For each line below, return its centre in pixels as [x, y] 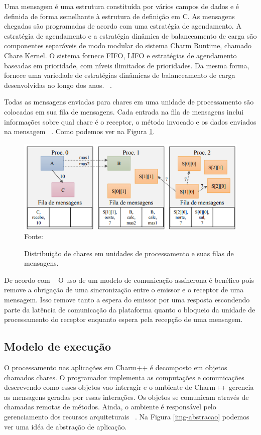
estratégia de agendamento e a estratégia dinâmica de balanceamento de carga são [130, 35]
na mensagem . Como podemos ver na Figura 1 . [80, 131]
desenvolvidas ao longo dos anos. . [58, 85]
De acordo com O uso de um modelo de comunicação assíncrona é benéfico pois [129, 280]
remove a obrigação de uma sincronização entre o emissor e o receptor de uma [124, 290]
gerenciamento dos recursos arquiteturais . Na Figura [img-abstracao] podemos [127, 417]
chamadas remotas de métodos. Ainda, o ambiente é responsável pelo [110, 407]
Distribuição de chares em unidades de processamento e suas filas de [129, 253]
